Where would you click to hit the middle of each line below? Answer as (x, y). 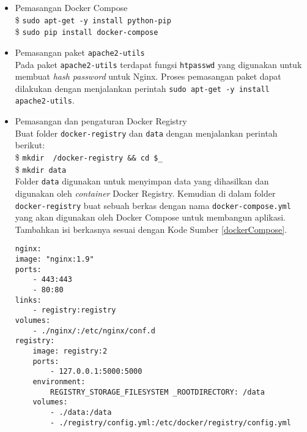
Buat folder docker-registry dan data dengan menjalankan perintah (146, 133)
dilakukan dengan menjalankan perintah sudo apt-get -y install (142, 88)
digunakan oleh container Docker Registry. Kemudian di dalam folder (145, 193)
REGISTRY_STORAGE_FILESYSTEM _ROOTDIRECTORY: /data (157, 392)
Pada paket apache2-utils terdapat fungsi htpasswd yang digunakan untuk (158, 64)
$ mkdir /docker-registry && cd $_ (89, 157)
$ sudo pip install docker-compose (87, 32)
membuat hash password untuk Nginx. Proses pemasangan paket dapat (148, 76)
